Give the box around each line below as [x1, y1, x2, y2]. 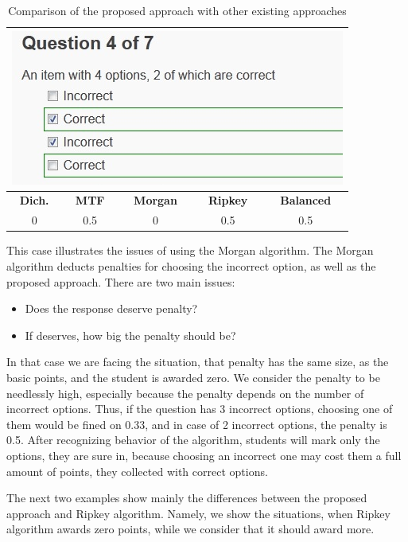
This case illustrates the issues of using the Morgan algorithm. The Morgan [6, 242, 374, 259]
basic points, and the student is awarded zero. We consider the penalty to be [6, 368, 380, 385]
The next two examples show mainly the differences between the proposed [6, 489, 367, 506]
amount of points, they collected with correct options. [6, 462, 268, 479]
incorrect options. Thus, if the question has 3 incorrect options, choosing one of [6, 400, 393, 417]
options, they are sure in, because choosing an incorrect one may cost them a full [6, 446, 402, 463]
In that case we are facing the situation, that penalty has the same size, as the [6, 353, 389, 370]
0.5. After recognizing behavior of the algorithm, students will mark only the [6, 431, 380, 448]
